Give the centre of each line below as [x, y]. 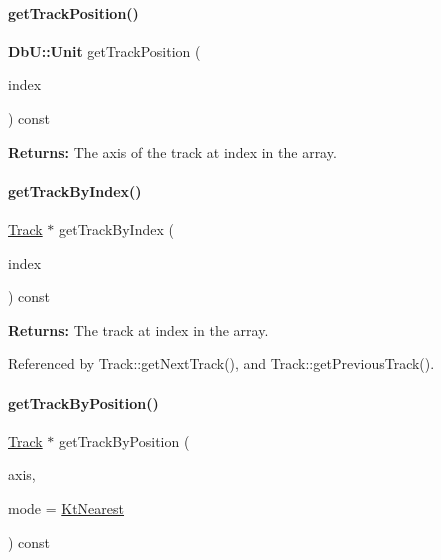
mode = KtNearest [66, 507]
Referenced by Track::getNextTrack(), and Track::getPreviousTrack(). [221, 363]
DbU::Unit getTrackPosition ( [104, 50]
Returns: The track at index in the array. [138, 329]
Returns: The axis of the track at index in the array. [172, 151]
